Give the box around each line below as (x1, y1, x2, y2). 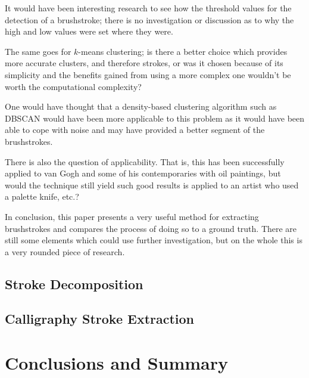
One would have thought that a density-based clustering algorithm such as (5, 100, 277, 113)
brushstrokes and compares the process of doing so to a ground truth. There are (5, 222, 297, 234)
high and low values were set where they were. (5, 25, 173, 38)
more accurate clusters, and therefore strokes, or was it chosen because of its (5, 57, 283, 69)
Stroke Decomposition (5, 274, 143, 293)
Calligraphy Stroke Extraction (5, 309, 195, 328)
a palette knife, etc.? (5, 190, 79, 203)
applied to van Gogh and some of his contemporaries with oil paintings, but (5, 167, 281, 179)
